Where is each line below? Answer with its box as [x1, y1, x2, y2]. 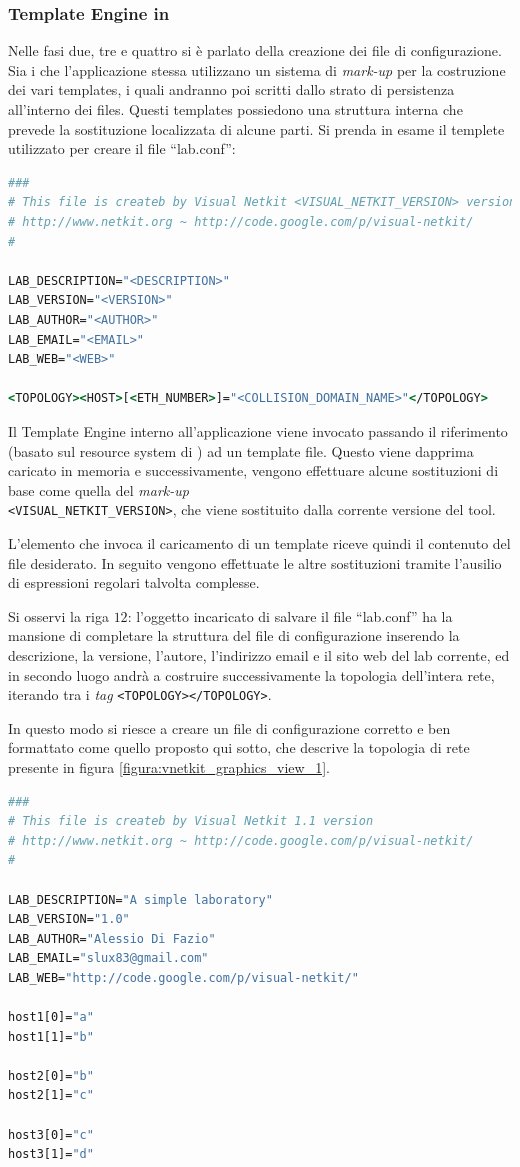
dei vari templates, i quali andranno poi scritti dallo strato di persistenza [8, 79, 455, 100]
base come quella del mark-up [8, 479, 189, 500]
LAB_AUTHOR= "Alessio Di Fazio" [8, 931, 216, 946]
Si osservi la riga [8, 605, 109, 626]
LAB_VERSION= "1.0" [8, 912, 130, 927]
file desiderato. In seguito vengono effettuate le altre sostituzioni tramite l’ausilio [8, 552, 502, 573]
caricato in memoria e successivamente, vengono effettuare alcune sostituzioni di [8, 460, 499, 481]
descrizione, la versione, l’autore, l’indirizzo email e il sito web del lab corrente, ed [8, 644, 510, 665]
